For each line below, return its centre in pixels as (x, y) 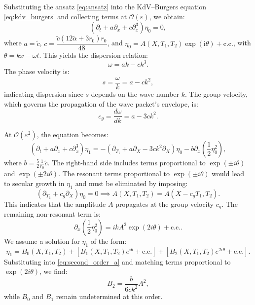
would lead (228, 173)
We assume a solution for (42, 241)
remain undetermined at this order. (109, 296)
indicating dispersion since (44, 94)
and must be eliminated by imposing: (131, 183)
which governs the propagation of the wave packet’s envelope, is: (101, 103)
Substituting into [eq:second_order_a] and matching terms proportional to (117, 261)
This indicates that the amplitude (55, 204)
